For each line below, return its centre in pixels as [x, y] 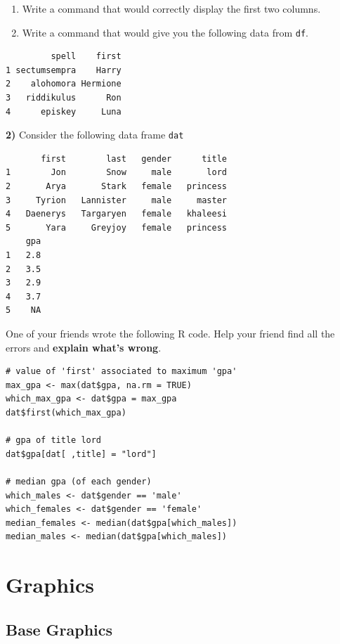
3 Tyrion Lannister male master [116, 200]
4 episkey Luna [64, 111]
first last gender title [134, 159]
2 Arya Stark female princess [116, 187]
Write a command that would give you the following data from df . [165, 32]
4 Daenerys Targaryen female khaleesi [116, 214]
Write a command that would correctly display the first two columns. [171, 8]
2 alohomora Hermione [64, 84]
